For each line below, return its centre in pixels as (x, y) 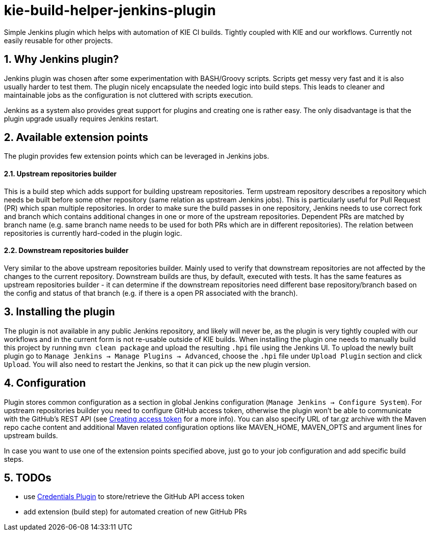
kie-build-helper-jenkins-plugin (110, 10)
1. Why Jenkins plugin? (61, 59)
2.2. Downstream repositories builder (66, 251)
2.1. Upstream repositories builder (60, 174)
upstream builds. (31, 435)
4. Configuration (45, 383)
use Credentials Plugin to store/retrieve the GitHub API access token (134, 497)
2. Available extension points (76, 138)
